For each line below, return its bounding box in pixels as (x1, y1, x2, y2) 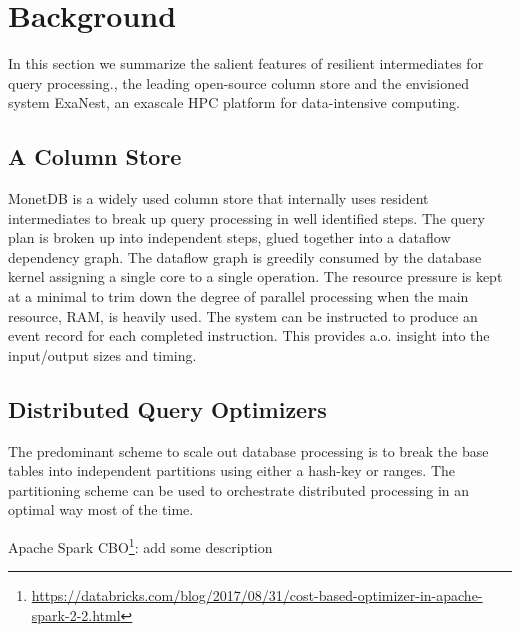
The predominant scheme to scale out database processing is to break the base (8, 440, 489, 461)
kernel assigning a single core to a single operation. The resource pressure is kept (8, 266, 503, 287)
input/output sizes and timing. (8, 344, 197, 365)
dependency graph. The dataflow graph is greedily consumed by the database (8, 246, 482, 267)
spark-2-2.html (31, 604, 121, 625)
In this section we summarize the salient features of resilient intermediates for (8, 53, 484, 74)
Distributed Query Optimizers (8, 393, 327, 424)
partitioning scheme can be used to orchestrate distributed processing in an (8, 479, 470, 500)
